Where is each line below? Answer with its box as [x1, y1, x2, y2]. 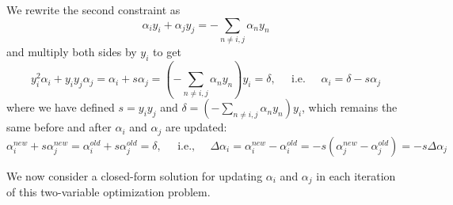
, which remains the [302, 99, 398, 116]
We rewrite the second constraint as [6, 2, 181, 17]
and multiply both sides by [6, 43, 137, 59]
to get [153, 43, 181, 59]
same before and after [6, 119, 112, 135]
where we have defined [6, 99, 115, 116]
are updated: [165, 119, 227, 135]
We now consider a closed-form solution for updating [6, 167, 263, 184]
